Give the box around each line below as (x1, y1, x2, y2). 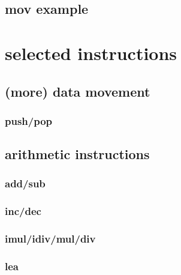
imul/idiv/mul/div (5, 231, 96, 246)
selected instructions (5, 40, 177, 65)
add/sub (5, 176, 46, 191)
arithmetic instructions (5, 145, 150, 163)
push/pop (5, 113, 53, 128)
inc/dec (5, 204, 41, 219)
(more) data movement (5, 82, 150, 100)
